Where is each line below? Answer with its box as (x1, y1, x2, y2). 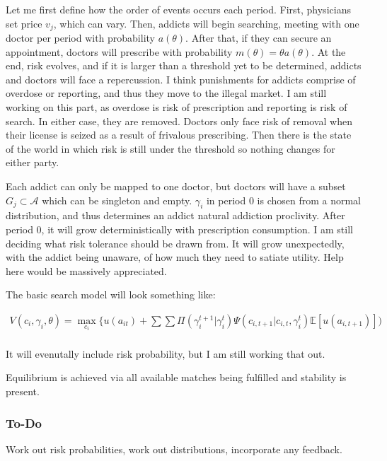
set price (6, 16, 42, 30)
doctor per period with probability (6, 30, 155, 45)
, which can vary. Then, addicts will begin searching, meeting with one (53, 16, 359, 30)
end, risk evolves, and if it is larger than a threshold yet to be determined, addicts (6, 58, 362, 73)
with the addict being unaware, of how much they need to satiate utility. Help (6, 250, 344, 264)
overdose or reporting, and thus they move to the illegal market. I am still (6, 86, 327, 100)
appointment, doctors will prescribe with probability (6, 44, 233, 59)
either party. (6, 155, 59, 170)
